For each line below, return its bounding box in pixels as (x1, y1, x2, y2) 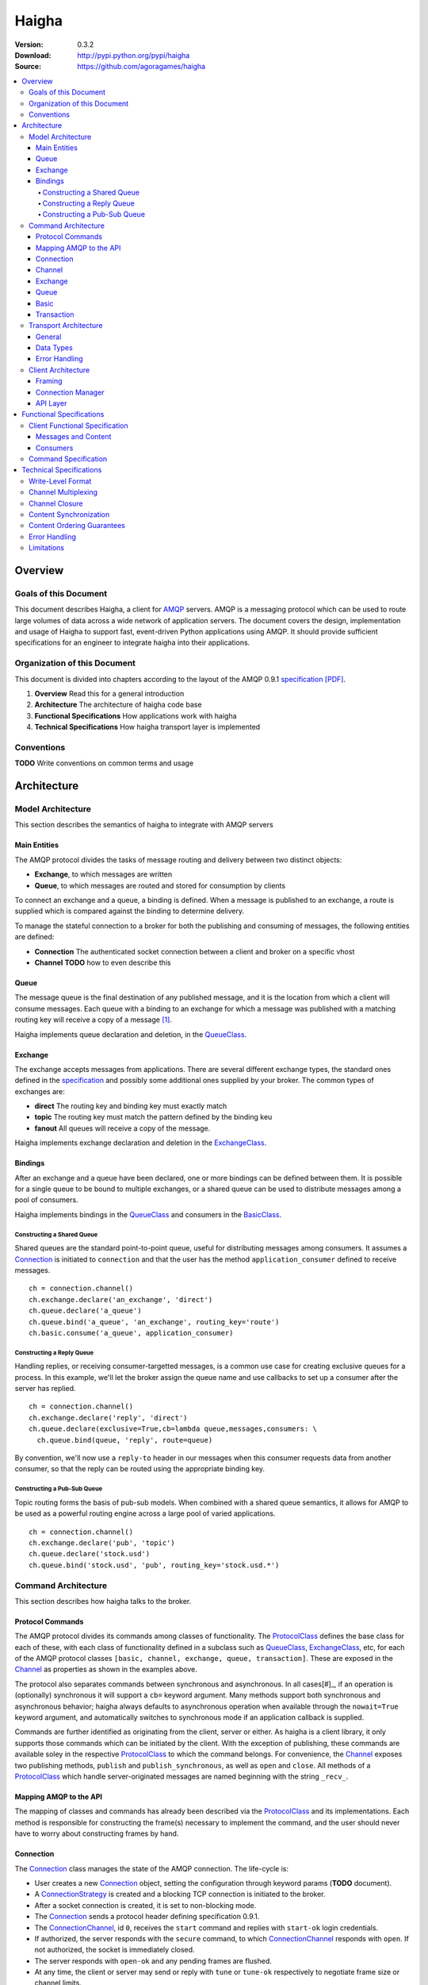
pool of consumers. (14, 1195, 78, 1204)
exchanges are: (14, 1086, 65, 1096)
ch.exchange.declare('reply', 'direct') (29, 1413, 188, 1422)
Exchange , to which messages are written (34, 869, 173, 879)
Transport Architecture (29, 321, 103, 330)
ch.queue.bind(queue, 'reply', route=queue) (36, 1436, 213, 1444)
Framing (36, 376, 63, 386)
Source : (14, 62, 42, 71)
